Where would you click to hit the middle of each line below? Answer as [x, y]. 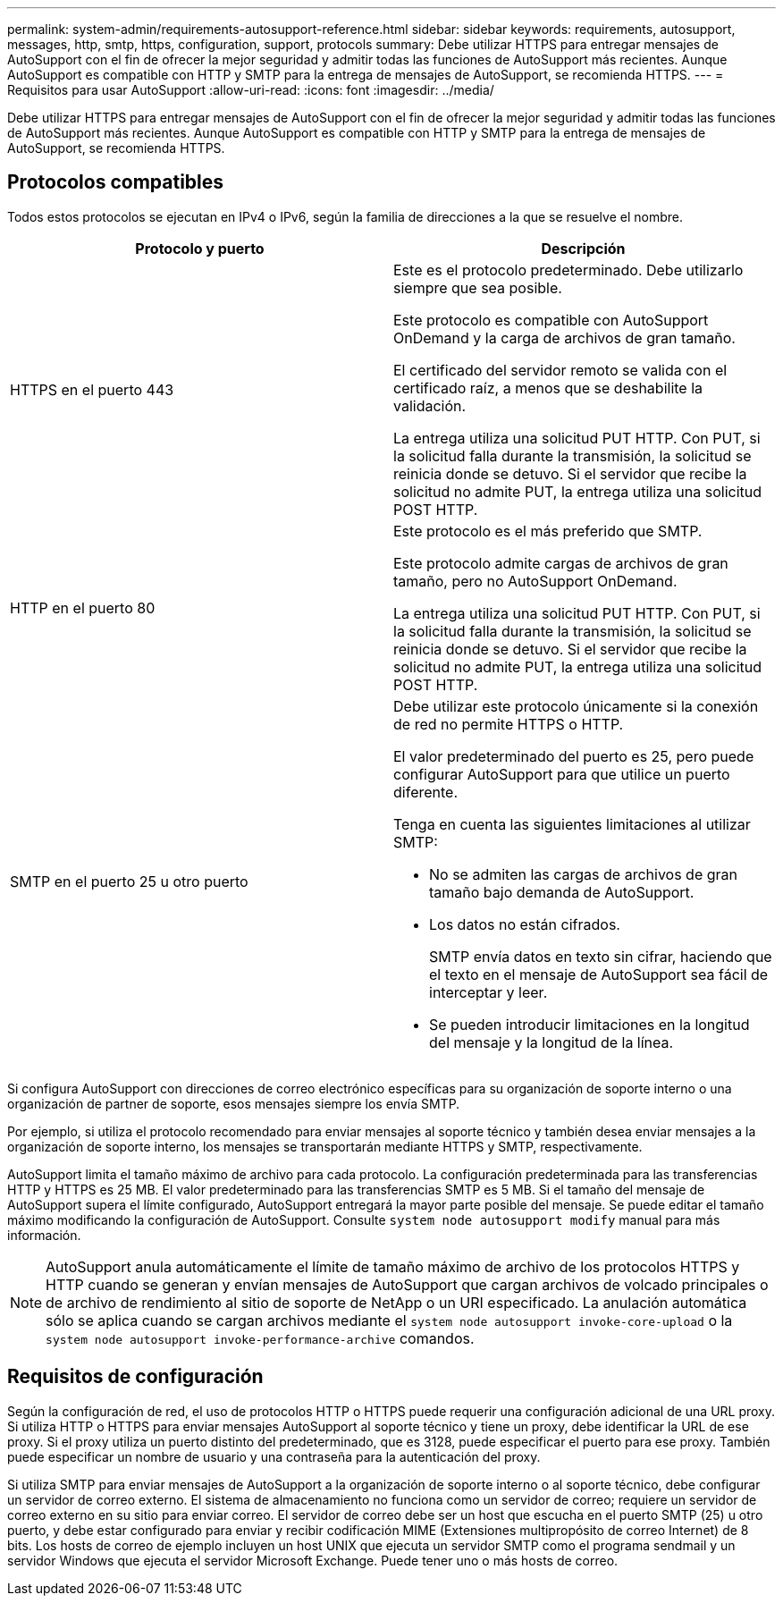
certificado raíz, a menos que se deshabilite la [548, 388]
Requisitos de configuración [135, 1377]
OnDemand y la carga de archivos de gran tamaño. [564, 337]
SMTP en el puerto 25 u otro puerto [129, 881]
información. [44, 1235]
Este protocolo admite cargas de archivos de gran [561, 563]
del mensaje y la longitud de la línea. [551, 1042]
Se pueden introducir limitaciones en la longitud [589, 1024]
